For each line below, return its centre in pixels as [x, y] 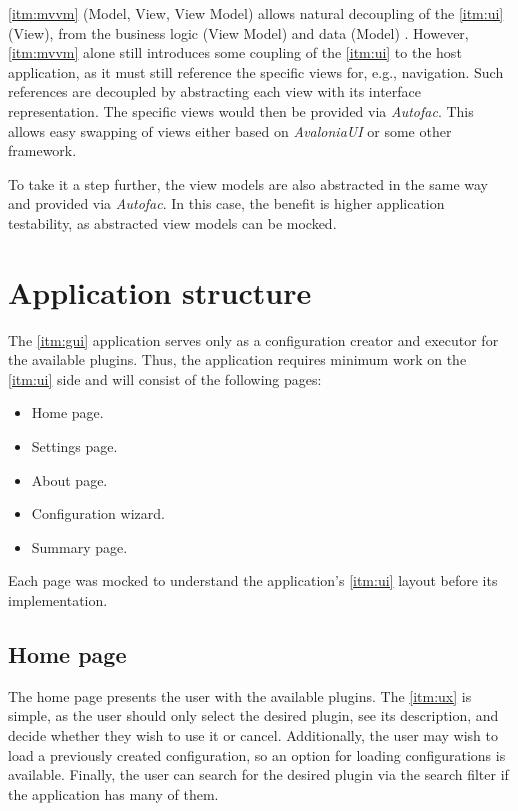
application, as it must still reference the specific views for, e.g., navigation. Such [256, 71]
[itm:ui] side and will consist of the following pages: [165, 378]
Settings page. [74, 446]
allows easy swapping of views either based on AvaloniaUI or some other [230, 130]
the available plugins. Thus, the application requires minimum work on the [237, 359]
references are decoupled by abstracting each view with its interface [214, 91]
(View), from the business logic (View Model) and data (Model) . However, [238, 32]
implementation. [58, 600]
